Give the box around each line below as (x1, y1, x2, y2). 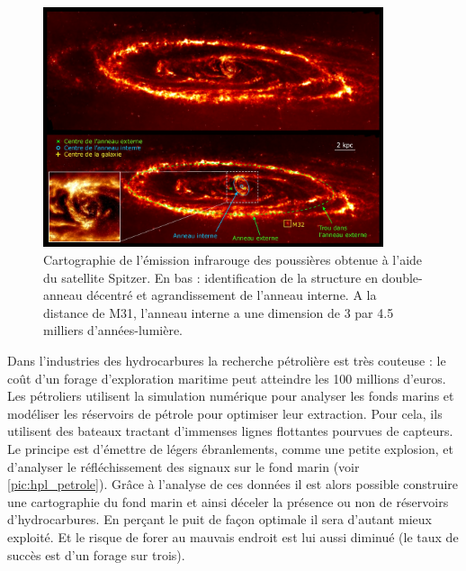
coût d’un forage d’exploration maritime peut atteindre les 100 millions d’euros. (7, 368, 446, 387)
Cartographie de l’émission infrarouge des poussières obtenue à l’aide (43, 250, 423, 269)
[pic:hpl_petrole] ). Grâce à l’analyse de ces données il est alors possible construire (7, 475, 459, 494)
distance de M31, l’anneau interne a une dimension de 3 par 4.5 (43, 303, 394, 322)
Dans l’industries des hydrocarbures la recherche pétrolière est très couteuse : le (7, 351, 446, 370)
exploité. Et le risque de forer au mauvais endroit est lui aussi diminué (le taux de (7, 527, 459, 546)
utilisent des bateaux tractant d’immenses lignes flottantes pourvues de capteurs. (7, 421, 453, 440)
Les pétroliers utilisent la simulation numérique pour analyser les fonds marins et (7, 386, 454, 405)
